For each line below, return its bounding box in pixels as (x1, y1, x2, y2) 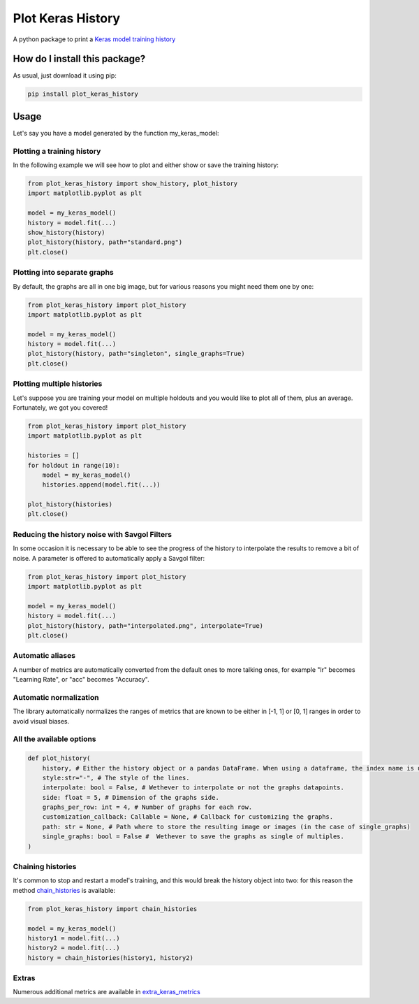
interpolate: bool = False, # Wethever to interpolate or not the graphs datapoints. (42, 784, 345, 791)
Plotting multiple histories (13, 379, 103, 389)
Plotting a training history (13, 146, 101, 156)
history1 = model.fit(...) (27, 934, 120, 942)
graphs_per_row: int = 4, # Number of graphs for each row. (42, 803, 253, 811)
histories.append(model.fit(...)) (42, 481, 161, 489)
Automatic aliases (13, 651, 76, 661)
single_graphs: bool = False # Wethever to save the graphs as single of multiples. (42, 833, 345, 840)
